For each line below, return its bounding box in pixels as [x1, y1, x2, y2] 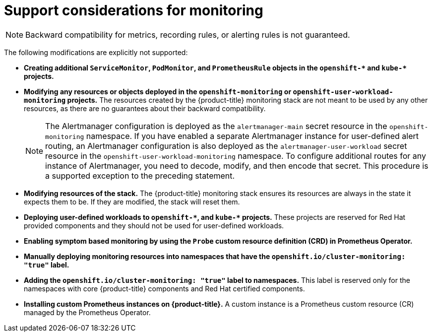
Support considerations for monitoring [4, 2, 263, 19]
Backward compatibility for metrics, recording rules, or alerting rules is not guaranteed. [25, 29, 350, 40]
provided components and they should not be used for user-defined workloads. [24, 221, 284, 230]
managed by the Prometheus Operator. [24, 308, 151, 317]
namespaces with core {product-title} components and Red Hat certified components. [24, 284, 305, 293]
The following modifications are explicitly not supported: [4, 48, 188, 57]
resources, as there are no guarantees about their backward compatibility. [24, 104, 266, 113]
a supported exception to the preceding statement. [45, 170, 235, 181]
